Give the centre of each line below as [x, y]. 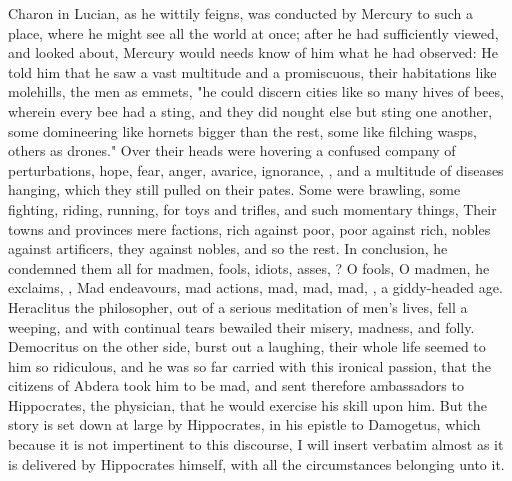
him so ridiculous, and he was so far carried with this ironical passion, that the [249, 365]
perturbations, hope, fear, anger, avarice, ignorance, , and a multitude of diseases [256, 169]
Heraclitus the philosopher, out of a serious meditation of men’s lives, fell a [238, 306]
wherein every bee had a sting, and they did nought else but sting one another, [250, 110]
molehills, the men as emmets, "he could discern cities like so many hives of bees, [256, 91]
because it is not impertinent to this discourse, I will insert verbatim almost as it [256, 444]
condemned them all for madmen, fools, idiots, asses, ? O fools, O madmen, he [249, 267]
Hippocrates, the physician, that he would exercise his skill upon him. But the [248, 404]
